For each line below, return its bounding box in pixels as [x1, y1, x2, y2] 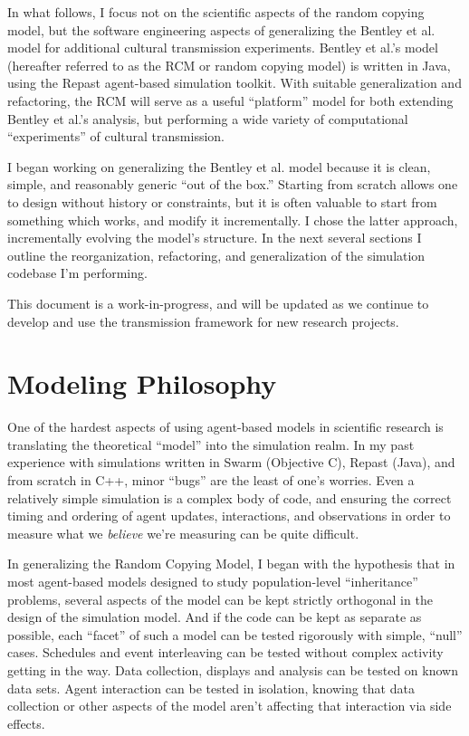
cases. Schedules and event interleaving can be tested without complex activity [7, 643, 444, 662]
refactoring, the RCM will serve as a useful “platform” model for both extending [7, 91, 454, 110]
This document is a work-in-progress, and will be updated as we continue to [7, 293, 429, 312]
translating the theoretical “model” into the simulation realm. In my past [7, 435, 415, 454]
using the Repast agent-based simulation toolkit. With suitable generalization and [7, 73, 462, 92]
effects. [7, 713, 45, 732]
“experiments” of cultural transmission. [7, 127, 225, 146]
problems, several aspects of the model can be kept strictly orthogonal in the [7, 589, 433, 608]
